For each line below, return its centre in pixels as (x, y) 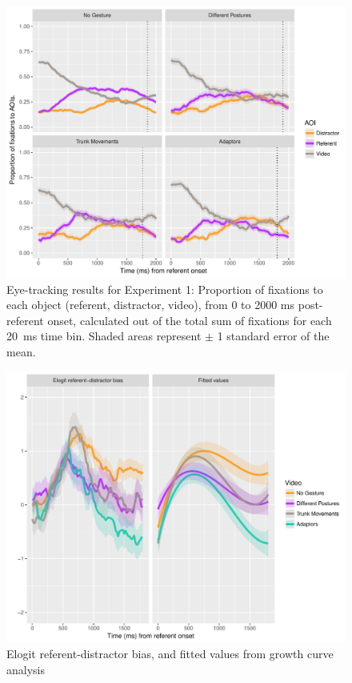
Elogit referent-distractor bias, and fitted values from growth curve (170, 654)
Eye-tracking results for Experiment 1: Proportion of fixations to (165, 289)
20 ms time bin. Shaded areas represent (104, 336)
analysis (26, 669)
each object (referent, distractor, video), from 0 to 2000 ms (151, 305)
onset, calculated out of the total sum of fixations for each (190, 320)
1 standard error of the (273, 336)
